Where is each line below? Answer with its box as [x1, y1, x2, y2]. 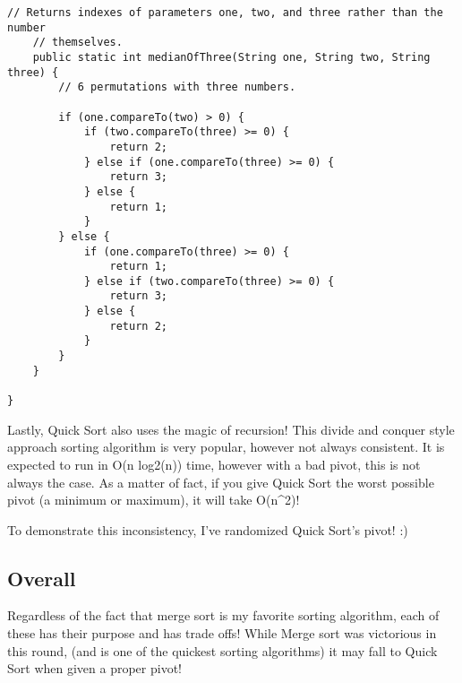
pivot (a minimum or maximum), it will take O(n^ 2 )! [7, 490, 300, 509]
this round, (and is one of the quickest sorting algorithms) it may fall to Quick [7, 641, 438, 660]
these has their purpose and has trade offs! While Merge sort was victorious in [7, 624, 437, 643]
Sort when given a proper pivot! [7, 659, 182, 678]
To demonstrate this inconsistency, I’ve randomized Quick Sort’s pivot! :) [7, 520, 408, 539]
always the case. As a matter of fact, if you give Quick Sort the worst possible [7, 472, 434, 491]
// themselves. [32, 36, 123, 49]
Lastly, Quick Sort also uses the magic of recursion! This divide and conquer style [7, 419, 455, 438]
